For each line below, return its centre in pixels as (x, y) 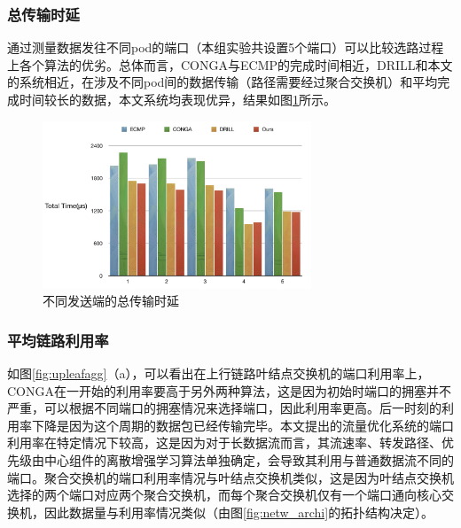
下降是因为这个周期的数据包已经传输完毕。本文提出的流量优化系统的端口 (242, 425)
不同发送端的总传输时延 (111, 301)
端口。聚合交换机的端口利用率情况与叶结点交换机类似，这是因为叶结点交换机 (230, 477)
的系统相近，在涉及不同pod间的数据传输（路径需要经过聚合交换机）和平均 (223, 82)
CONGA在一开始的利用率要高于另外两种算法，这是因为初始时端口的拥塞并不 (229, 390)
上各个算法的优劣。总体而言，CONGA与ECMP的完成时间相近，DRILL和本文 (230, 64)
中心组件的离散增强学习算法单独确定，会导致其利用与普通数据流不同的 (249, 459)
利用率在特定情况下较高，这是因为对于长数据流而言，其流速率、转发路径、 (224, 443)
